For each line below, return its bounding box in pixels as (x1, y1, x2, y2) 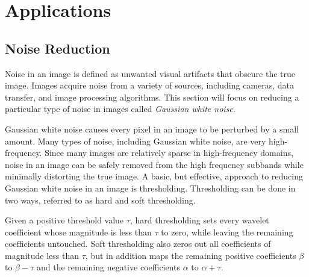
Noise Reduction (5, 39, 110, 57)
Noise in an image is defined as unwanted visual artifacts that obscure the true (5, 67, 296, 79)
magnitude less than (5, 249, 80, 261)
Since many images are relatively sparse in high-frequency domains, (45, 146, 293, 159)
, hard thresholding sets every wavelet (130, 214, 269, 226)
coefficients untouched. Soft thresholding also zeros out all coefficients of (5, 237, 271, 250)
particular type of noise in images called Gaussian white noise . (5, 102, 236, 115)
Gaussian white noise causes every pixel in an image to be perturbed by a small (5, 122, 299, 135)
